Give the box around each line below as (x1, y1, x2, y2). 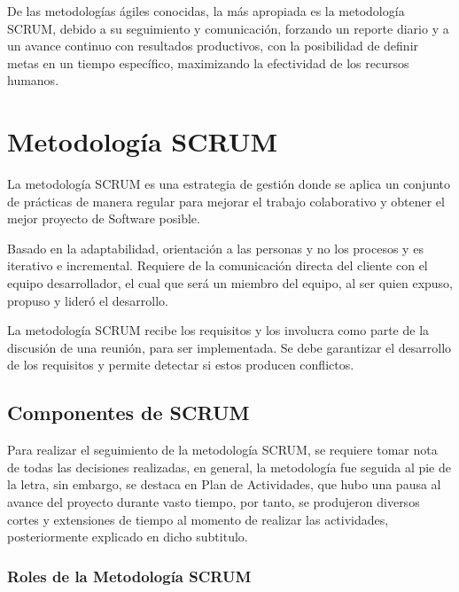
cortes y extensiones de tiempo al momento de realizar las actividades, (7, 510, 389, 528)
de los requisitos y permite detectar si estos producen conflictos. (7, 355, 354, 374)
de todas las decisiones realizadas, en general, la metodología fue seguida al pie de (7, 457, 452, 476)
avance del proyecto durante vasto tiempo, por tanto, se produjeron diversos (7, 493, 420, 511)
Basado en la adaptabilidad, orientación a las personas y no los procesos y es (7, 238, 424, 257)
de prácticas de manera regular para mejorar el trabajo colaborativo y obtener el (7, 191, 445, 210)
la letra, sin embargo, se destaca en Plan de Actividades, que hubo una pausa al (7, 475, 441, 494)
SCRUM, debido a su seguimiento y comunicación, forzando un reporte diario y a (7, 19, 449, 37)
